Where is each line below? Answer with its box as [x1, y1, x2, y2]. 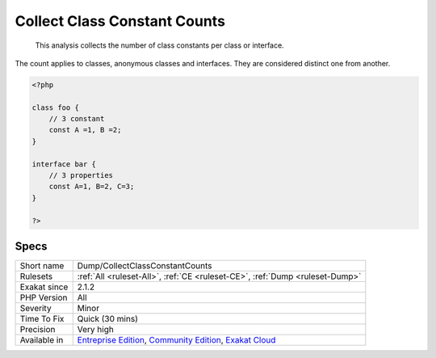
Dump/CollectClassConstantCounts [77, 260, 212, 272]
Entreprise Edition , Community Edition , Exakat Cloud [77, 335, 276, 346]
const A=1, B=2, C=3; [48, 182, 135, 192]
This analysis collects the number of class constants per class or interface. [35, 40, 284, 50]
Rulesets [19, 271, 52, 282]
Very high [77, 324, 115, 335]
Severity [19, 303, 52, 314]
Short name [19, 260, 65, 272]
